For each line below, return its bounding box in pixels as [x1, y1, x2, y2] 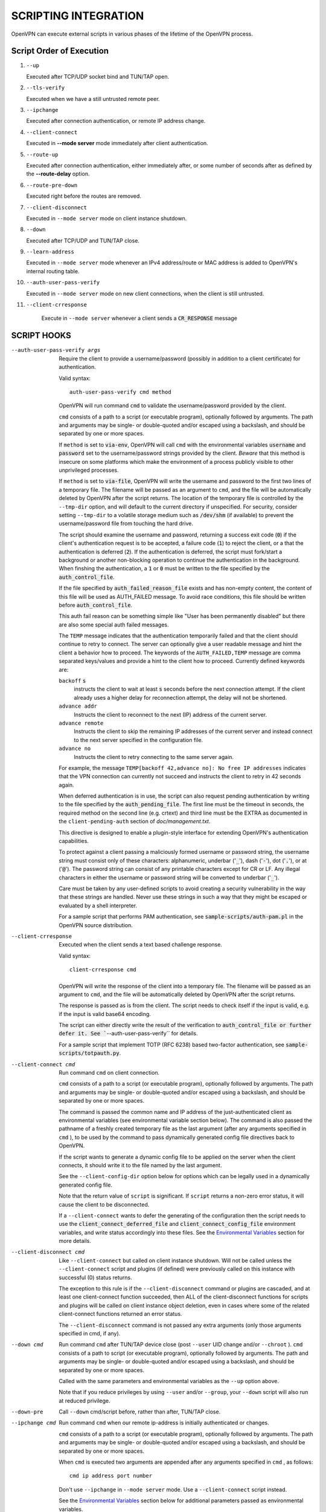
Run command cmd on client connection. [59, 1069, 160, 1077]
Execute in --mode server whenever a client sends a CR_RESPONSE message [41, 314, 238, 322]
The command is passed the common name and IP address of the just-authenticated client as [59, 1108, 292, 1115]
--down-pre [11, 1409, 43, 1415]
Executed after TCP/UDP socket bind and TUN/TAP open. [26, 73, 169, 80]
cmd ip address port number [69, 1473, 153, 1479]
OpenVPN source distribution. [59, 921, 133, 928]
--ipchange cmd [11, 1419, 57, 1427]
